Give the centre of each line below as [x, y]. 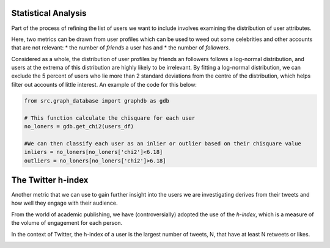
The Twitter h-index [50, 180]
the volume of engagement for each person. [67, 223]
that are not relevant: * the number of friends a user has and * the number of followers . [121, 48]
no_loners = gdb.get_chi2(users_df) [79, 126]
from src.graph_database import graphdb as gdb [97, 100]
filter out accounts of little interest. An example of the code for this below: [104, 84]
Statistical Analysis [49, 13]
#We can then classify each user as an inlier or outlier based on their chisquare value [163, 143]
